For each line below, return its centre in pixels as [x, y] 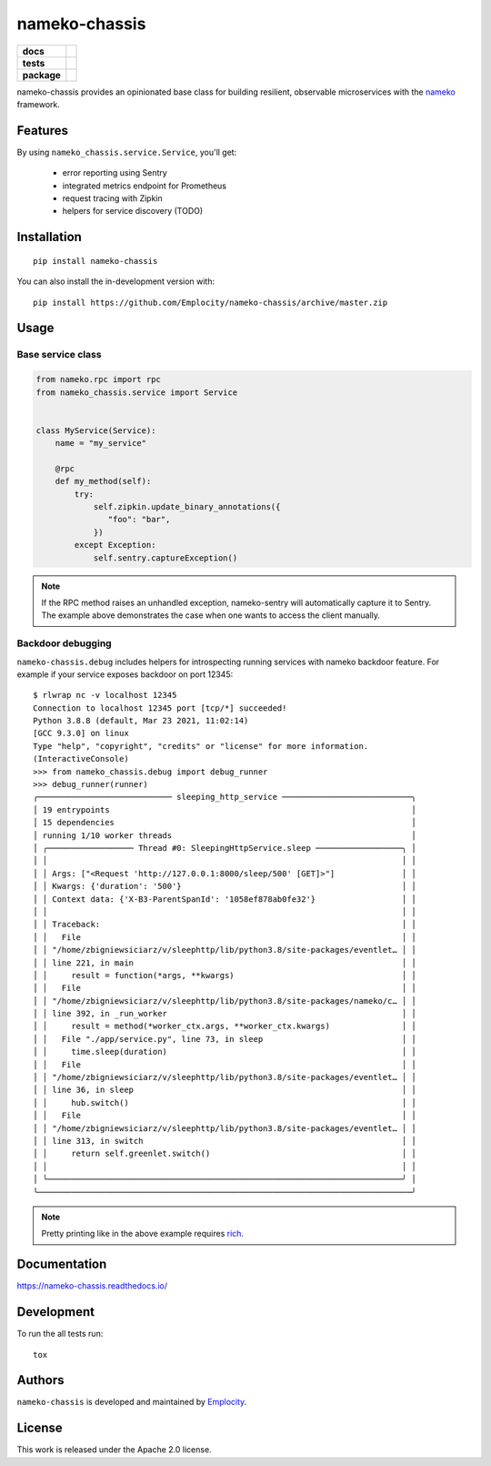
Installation [49, 237]
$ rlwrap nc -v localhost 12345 [105, 695]
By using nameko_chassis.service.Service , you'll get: [127, 152]
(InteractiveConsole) [81, 759]
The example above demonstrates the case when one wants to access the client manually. [211, 615]
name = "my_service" [101, 443]
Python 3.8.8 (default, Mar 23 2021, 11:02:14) [141, 721]
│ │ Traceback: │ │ [225, 925]
